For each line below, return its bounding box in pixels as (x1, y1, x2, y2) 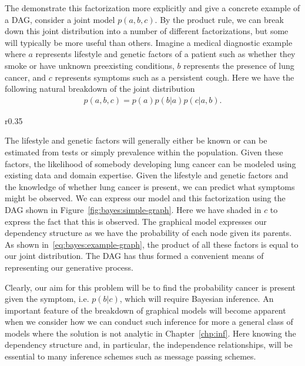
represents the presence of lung (183, 59, 294, 71)
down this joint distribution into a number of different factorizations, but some (5, 25, 289, 37)
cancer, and (5, 71, 46, 83)
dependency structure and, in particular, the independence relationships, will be (5, 338, 293, 351)
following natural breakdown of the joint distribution (5, 82, 195, 95)
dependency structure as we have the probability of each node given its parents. (5, 227, 292, 239)
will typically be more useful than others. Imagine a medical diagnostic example (5, 36, 293, 48)
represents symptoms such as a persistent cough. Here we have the (55, 71, 294, 83)
